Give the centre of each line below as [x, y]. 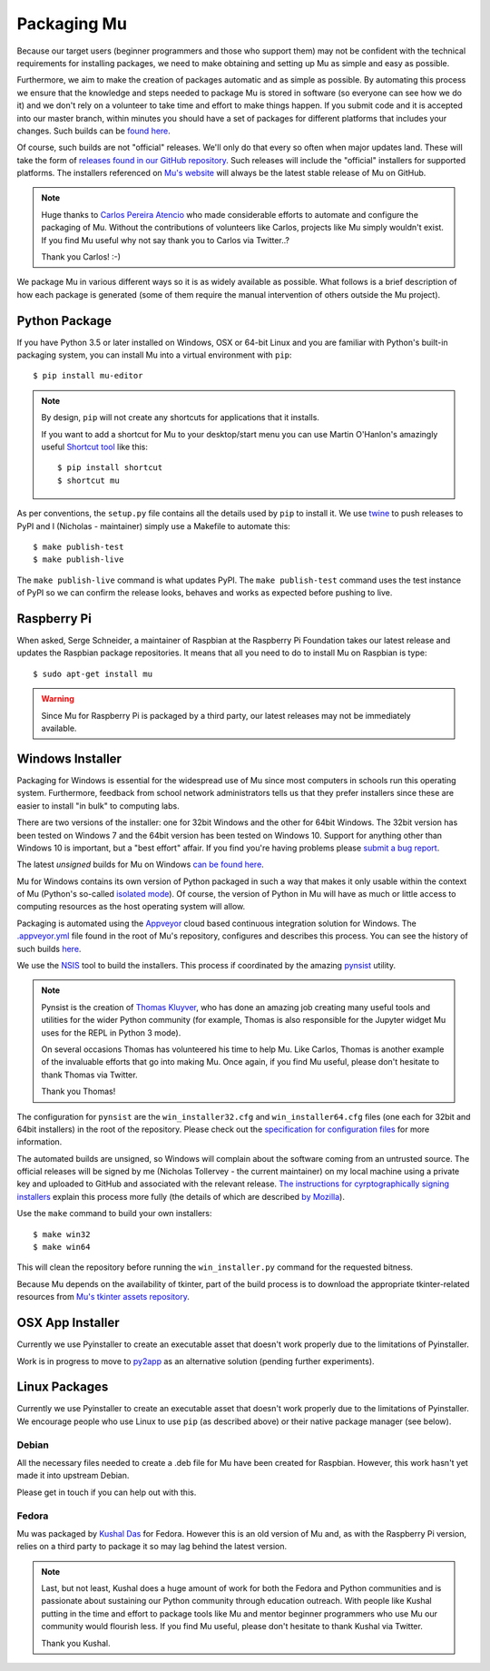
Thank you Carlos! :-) [81, 257]
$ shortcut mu [88, 480]
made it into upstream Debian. [73, 1476]
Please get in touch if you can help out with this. [107, 1492]
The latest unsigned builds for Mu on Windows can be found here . [141, 865]
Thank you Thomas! [78, 1091]
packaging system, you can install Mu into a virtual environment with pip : [154, 355]
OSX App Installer [68, 1323]
